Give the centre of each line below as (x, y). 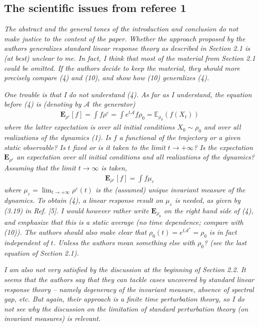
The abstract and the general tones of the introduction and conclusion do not (121, 29)
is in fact (223, 232)
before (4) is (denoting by (43, 104)
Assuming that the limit (40, 167)
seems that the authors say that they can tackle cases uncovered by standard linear (129, 279)
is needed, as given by (208, 200)
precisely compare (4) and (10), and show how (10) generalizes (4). (107, 78)
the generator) (114, 104)
